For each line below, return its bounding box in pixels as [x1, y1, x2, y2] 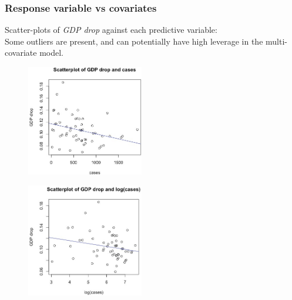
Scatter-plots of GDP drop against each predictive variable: [5, 23, 217, 36]
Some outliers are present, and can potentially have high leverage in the [5, 35, 263, 47]
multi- [266, 35, 287, 47]
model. [39, 46, 63, 59]
